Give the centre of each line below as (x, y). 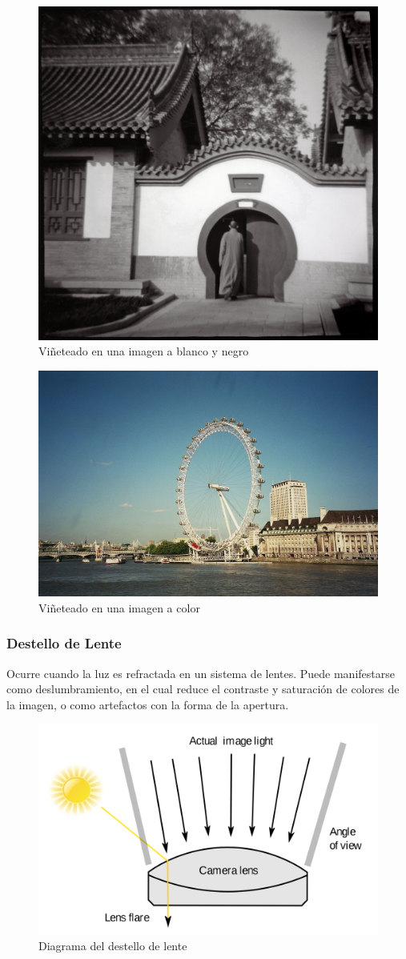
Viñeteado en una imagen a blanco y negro (144, 351)
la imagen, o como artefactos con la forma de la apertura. (148, 704)
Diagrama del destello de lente (113, 946)
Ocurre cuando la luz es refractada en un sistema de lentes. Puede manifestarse (201, 673)
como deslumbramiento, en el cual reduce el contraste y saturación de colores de (203, 689)
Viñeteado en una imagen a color (119, 607)
